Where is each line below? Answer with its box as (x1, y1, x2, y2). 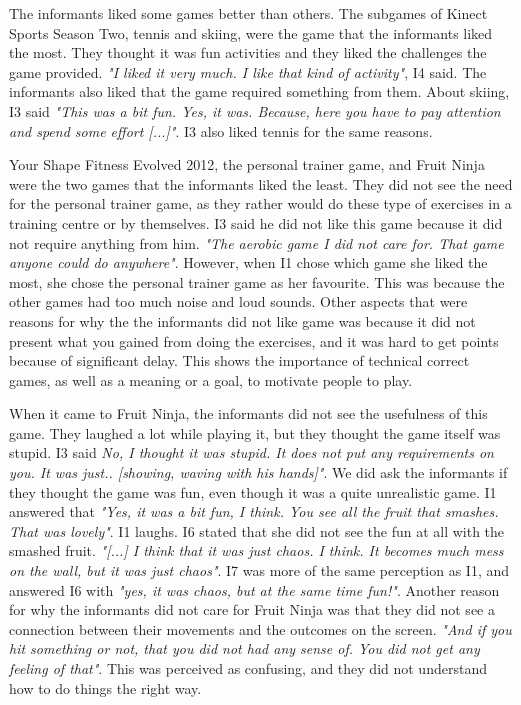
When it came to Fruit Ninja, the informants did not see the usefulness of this (9, 403, 488, 424)
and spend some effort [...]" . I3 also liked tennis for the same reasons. (9, 120, 433, 141)
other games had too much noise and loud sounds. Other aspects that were (9, 291, 468, 312)
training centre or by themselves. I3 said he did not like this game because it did (9, 212, 503, 233)
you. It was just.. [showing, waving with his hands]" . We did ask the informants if (9, 462, 508, 483)
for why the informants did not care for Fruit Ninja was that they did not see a (9, 599, 495, 620)
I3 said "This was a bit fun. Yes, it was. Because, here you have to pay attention (9, 100, 501, 121)
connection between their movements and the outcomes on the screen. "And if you (9, 618, 512, 639)
